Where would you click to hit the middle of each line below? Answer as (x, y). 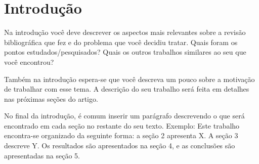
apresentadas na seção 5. (42, 155)
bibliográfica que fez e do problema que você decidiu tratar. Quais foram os (121, 42)
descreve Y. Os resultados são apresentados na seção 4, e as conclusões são (120, 146)
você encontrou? (29, 61)
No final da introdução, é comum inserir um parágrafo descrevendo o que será (124, 116)
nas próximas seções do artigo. (51, 98)
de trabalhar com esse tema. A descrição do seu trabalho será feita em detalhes (127, 89)
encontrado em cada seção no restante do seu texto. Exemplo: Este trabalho (122, 125)
